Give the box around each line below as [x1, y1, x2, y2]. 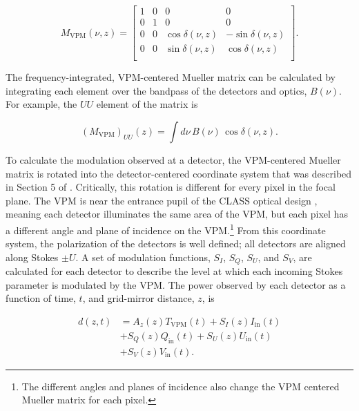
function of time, [6, 291, 76, 305]
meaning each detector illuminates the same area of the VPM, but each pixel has [6, 207, 348, 221]
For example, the [6, 97, 77, 111]
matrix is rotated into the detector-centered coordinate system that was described [6, 166, 352, 180]
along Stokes [6, 249, 59, 264]
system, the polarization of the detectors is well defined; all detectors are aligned [6, 236, 346, 251]
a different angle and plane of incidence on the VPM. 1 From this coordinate [6, 220, 326, 237]
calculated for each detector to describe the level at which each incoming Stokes [6, 264, 343, 278]
